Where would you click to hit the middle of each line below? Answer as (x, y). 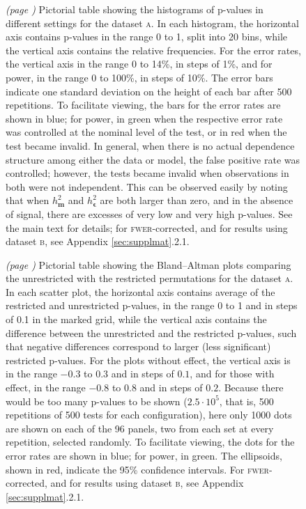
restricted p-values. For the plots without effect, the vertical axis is (148, 360)
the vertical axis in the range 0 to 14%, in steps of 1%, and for (139, 64)
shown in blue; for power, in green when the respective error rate (144, 118)
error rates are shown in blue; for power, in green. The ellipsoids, (144, 455)
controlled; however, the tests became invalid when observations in (147, 173)
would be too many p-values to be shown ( (97, 401)
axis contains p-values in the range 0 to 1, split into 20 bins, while (147, 37)
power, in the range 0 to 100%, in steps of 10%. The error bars (139, 77)
